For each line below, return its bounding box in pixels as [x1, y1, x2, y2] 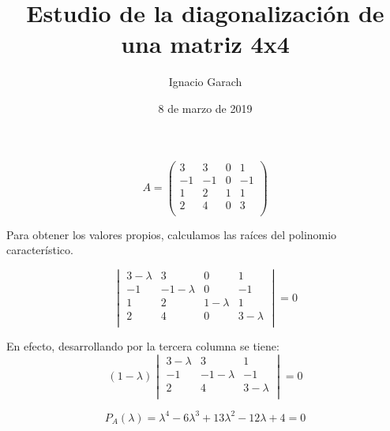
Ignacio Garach [168, 73, 242, 90]
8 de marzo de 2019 [158, 99, 253, 116]
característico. [6, 242, 73, 258]
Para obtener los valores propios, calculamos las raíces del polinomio [6, 226, 337, 242]
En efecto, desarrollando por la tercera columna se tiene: [6, 338, 279, 354]
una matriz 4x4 [121, 28, 290, 60]
